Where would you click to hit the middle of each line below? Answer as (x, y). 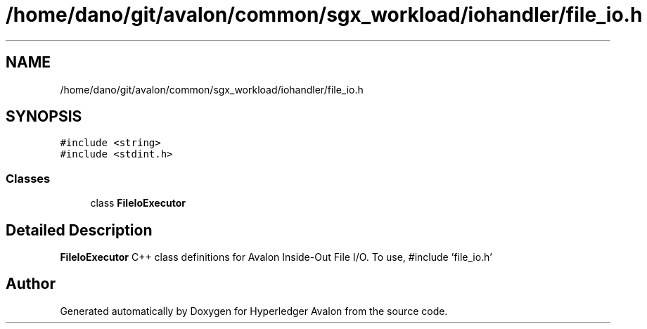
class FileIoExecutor (138, 203)
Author (31, 284)
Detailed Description (79, 230)
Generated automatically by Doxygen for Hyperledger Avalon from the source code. (254, 311)
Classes (28, 178)
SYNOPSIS (44, 117)
